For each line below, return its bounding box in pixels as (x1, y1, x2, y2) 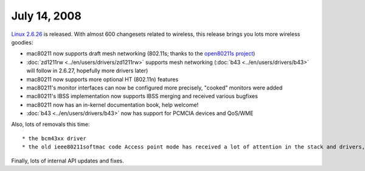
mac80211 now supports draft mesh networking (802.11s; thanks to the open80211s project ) (26, 50, 255, 57)
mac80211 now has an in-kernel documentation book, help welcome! (26, 101, 199, 108)
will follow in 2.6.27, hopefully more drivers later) (26, 67, 148, 74)
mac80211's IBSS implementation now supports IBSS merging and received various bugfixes (26, 92, 258, 100)
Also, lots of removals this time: (11, 120, 90, 128)
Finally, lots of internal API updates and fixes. (11, 157, 124, 164)
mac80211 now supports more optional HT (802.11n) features (26, 75, 179, 83)
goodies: (11, 38, 33, 46)
